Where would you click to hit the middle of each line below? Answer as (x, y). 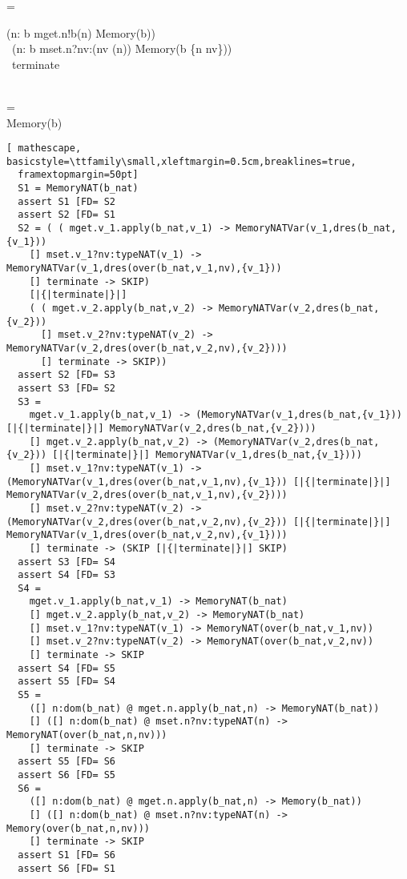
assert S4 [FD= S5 (67, 668)
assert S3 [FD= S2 (67, 388)
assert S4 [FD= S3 (67, 575)
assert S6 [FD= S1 (67, 868)
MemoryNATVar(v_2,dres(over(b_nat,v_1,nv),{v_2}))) (147, 495)
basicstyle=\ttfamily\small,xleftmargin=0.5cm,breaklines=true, (181, 161)
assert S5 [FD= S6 (67, 762)
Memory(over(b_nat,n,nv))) (78, 828)
